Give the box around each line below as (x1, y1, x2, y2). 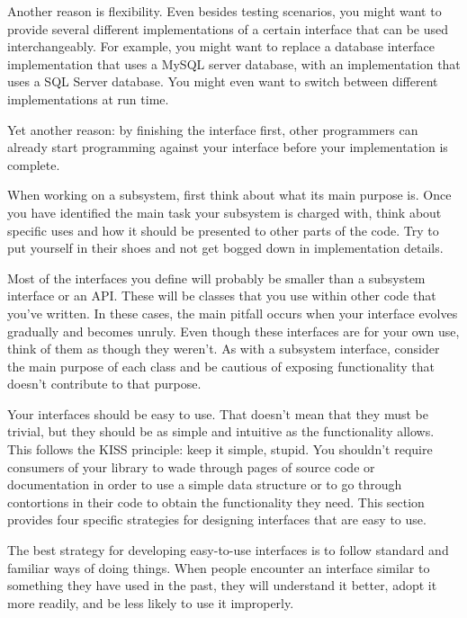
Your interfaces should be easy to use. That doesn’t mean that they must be (7, 404, 428, 423)
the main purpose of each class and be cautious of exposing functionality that (7, 356, 435, 375)
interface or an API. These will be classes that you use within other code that (7, 286, 436, 305)
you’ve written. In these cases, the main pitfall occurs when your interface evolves (7, 303, 458, 322)
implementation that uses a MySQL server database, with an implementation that (7, 54, 461, 73)
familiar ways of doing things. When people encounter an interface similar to (7, 558, 430, 577)
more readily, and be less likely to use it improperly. (7, 593, 294, 612)
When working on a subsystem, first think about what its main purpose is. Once (7, 185, 452, 204)
